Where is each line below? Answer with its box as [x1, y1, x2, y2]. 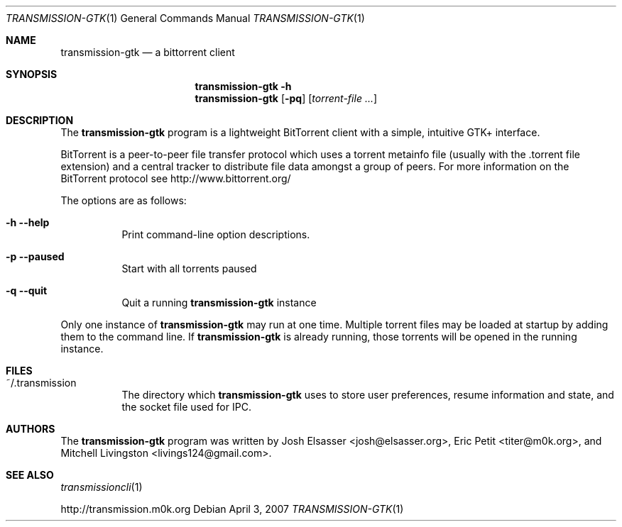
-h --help [6, 216, 50, 228]
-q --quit [6, 284, 48, 296]
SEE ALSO [6, 469, 54, 481]
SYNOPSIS [6, 68, 58, 80]
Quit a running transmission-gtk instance [121, 296, 317, 309]
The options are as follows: [60, 194, 187, 206]
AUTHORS [6, 423, 55, 435]
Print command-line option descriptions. [121, 228, 310, 240]
